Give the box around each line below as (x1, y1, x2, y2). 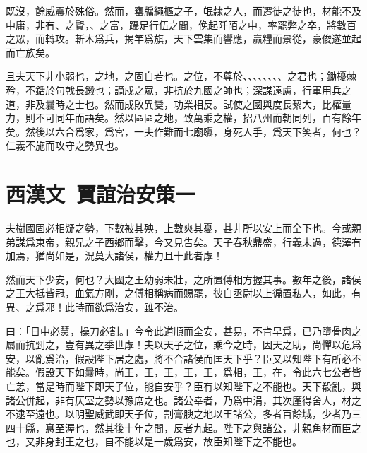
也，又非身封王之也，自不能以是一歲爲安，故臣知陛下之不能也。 (6, 434, 302, 449)
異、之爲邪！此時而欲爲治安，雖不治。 (6, 300, 183, 314)
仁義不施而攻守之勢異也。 (6, 138, 124, 153)
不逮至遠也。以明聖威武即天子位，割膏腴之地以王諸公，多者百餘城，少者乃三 (6, 406, 361, 421)
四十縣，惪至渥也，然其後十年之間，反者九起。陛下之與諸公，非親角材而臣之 (6, 420, 361, 435)
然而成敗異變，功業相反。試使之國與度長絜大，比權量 (104, 96, 351, 111)
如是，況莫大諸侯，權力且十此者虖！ (54, 248, 223, 263)
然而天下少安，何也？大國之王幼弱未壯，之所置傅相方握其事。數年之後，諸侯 (6, 271, 361, 286)
